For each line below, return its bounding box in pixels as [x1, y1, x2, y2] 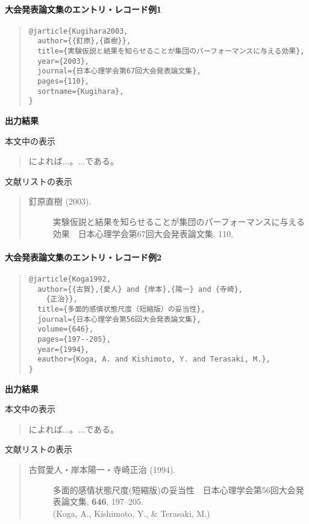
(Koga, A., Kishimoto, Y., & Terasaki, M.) [52, 507, 210, 519]
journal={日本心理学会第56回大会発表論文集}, [37, 315, 201, 324]
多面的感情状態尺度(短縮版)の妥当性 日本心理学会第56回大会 [52, 483, 296, 496]
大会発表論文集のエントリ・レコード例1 [5, 2, 162, 15]
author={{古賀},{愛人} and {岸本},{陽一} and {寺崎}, [37, 285, 243, 294]
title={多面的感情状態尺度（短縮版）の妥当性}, [37, 304, 205, 313]
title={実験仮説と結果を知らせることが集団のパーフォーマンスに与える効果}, [37, 47, 305, 56]
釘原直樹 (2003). [28, 195, 92, 208]
